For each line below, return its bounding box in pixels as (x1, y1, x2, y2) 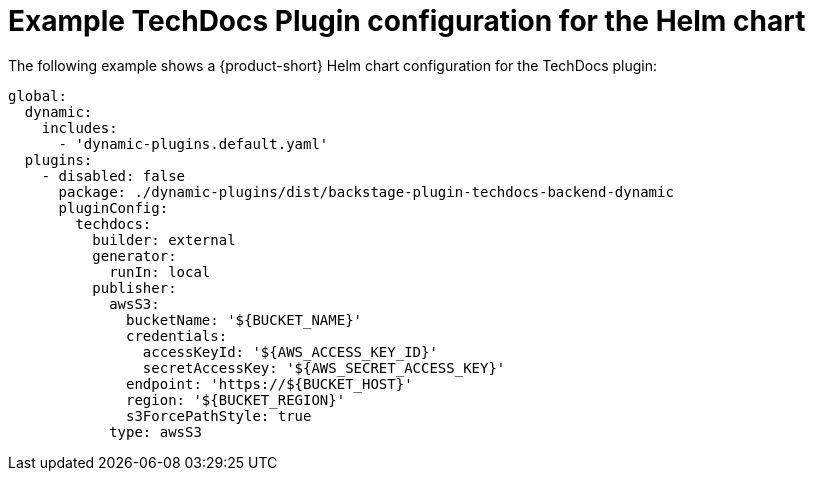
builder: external (92, 231, 236, 248)
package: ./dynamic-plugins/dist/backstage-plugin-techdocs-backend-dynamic (58, 183, 674, 200)
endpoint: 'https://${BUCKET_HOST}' (126, 375, 413, 392)
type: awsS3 (109, 423, 202, 440)
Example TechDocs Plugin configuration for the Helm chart (8, 4, 806, 38)
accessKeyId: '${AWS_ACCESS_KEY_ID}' (142, 343, 438, 360)
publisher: (92, 279, 177, 296)
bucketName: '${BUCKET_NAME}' (126, 311, 363, 328)
